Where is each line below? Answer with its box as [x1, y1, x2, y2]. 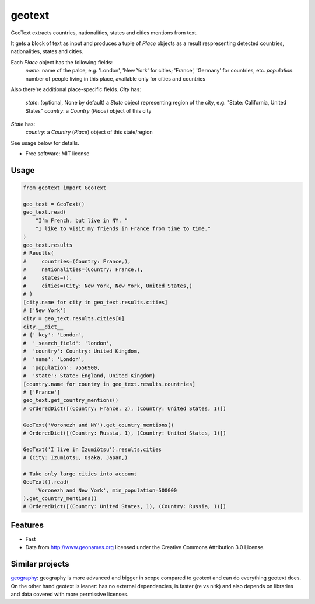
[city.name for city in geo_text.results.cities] [23, 298, 168, 306]
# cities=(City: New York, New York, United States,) [23, 282, 192, 289]
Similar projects [10, 559, 69, 569]
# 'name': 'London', [23, 356, 85, 363]
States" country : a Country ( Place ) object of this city [25, 107, 152, 114]
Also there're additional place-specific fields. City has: [10, 85, 141, 93]
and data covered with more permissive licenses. [10, 591, 129, 598]
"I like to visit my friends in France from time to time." [35, 225, 211, 232]
